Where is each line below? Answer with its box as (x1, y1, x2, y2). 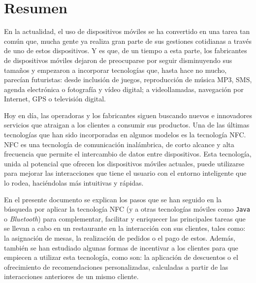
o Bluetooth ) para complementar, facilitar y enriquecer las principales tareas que (4, 213, 246, 223)
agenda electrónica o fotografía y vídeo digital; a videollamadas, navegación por (4, 84, 244, 94)
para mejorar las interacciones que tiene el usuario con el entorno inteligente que (4, 168, 247, 178)
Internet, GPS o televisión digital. (4, 94, 106, 104)
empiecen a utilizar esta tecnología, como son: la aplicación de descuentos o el (4, 252, 238, 262)
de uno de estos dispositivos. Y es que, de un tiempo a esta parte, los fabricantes (4, 45, 247, 56)
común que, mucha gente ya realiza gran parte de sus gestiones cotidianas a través (4, 35, 252, 46)
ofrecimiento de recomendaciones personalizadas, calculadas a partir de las (4, 261, 228, 272)
